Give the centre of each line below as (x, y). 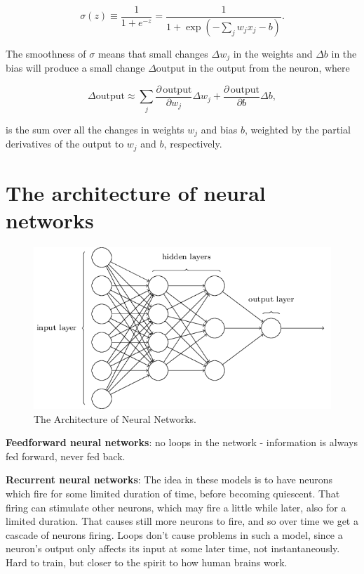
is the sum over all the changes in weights (95, 129)
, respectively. (193, 144)
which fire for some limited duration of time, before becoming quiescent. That (173, 494)
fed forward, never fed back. (66, 456)
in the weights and (273, 53)
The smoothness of (46, 53)
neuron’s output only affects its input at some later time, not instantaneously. (173, 548)
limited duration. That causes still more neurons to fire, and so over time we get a (182, 521)
